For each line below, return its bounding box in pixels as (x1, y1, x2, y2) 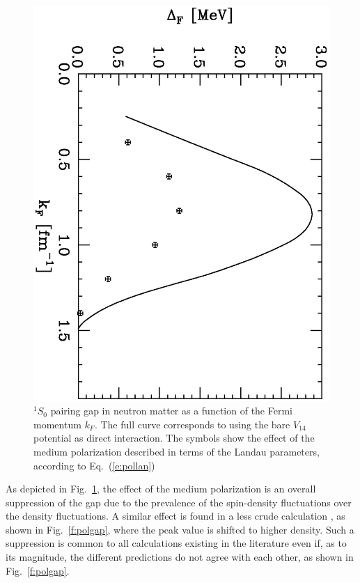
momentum (33, 417, 81, 431)
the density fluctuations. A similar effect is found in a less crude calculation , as (6, 508, 345, 523)
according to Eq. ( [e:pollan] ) (33, 458, 155, 472)
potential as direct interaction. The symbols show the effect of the (33, 430, 315, 445)
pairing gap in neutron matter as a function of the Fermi (50, 403, 292, 418)
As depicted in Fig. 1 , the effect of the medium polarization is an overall (6, 481, 316, 496)
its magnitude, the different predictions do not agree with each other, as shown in (6, 550, 354, 564)
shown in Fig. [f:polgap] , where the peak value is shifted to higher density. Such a (6, 522, 354, 536)
